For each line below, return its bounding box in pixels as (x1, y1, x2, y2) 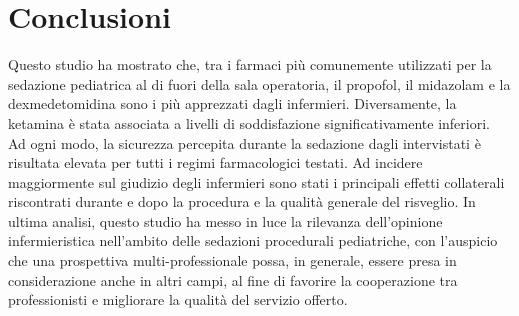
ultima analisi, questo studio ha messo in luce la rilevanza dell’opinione (8, 210, 443, 231)
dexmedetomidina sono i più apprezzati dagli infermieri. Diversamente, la (8, 93, 457, 114)
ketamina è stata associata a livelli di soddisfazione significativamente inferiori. (8, 112, 490, 133)
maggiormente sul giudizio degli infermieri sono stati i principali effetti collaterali (8, 171, 505, 192)
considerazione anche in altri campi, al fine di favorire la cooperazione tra (8, 269, 458, 290)
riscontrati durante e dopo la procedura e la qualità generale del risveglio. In (8, 191, 476, 212)
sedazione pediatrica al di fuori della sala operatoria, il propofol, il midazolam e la (8, 73, 511, 94)
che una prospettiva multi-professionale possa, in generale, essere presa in (8, 250, 457, 271)
